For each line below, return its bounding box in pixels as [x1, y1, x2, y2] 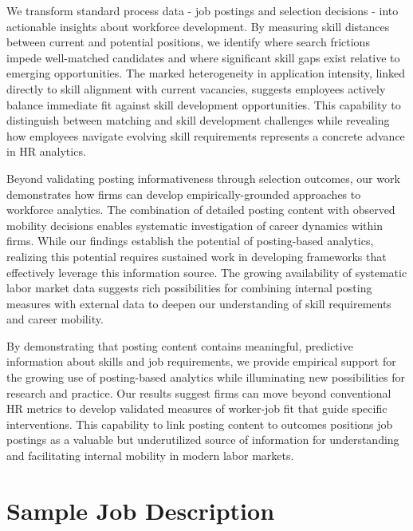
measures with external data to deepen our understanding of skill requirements [6, 295, 391, 311]
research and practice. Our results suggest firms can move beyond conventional [6, 384, 391, 401]
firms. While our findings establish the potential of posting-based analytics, [6, 232, 374, 249]
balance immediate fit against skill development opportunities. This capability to [6, 96, 401, 113]
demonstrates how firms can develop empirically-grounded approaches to [6, 185, 361, 202]
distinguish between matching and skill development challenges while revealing [6, 112, 390, 129]
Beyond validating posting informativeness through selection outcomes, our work [6, 169, 400, 186]
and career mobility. [6, 311, 104, 327]
